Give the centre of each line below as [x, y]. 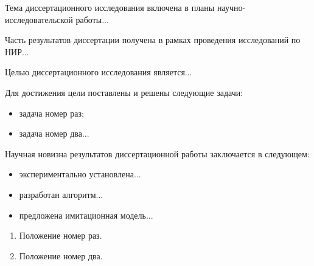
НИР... [17, 51]
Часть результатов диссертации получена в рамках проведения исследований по [153, 40]
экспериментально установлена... [80, 174]
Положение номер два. [61, 255]
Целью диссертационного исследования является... [99, 72]
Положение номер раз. [61, 235]
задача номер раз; [51, 113]
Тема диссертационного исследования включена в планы [110, 7]
